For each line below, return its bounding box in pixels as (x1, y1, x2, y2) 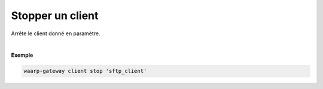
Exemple (11, 51, 33, 59)
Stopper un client (11, 9, 99, 22)
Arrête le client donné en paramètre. (11, 30, 101, 37)
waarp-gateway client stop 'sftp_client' (23, 67, 147, 75)
